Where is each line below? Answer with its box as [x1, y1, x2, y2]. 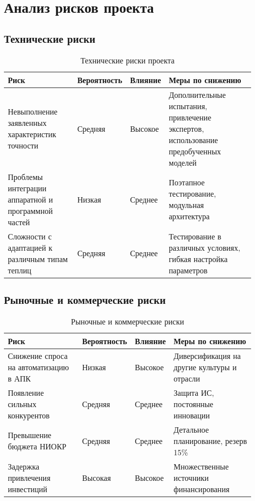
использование [169, 134, 218, 146]
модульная [169, 199, 204, 211]
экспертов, [169, 122, 204, 134]
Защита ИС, [174, 386, 214, 398]
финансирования [174, 483, 229, 495]
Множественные [174, 460, 229, 472]
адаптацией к [8, 241, 52, 253]
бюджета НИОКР [8, 441, 67, 452]
